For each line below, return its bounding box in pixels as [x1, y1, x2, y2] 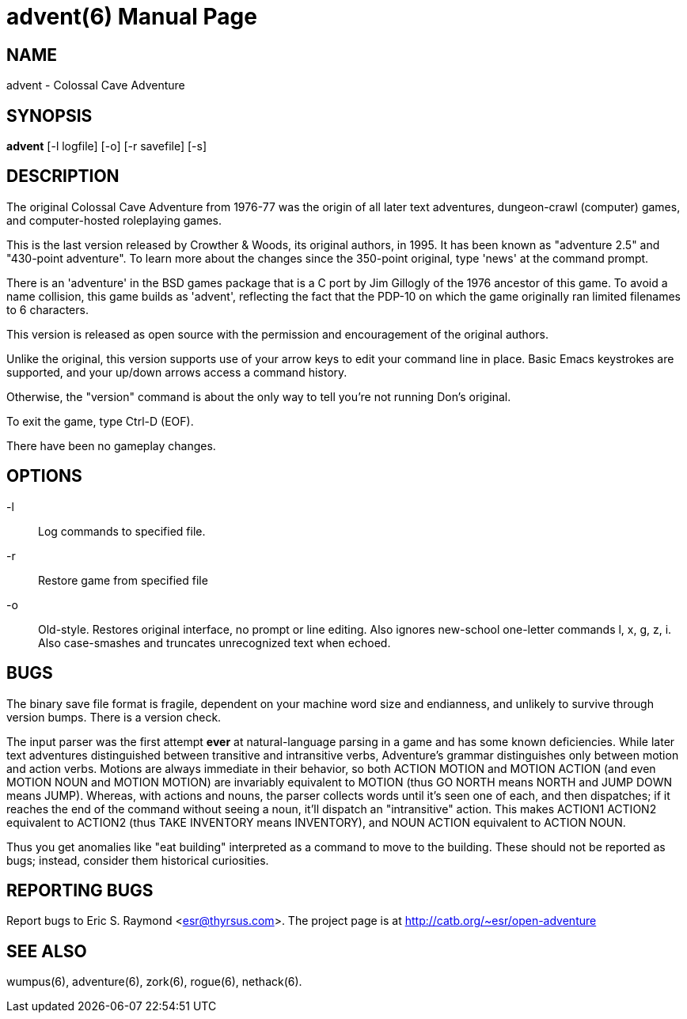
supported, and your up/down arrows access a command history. [6, 365, 347, 379]
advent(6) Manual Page [6, 3, 257, 30]
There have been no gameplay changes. [6, 438, 216, 453]
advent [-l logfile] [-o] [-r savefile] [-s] [6, 139, 207, 153]
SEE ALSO [6, 941, 87, 961]
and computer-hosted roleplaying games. [6, 213, 222, 227]
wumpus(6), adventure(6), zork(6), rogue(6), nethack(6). [6, 975, 302, 989]
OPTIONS [6, 466, 82, 487]
